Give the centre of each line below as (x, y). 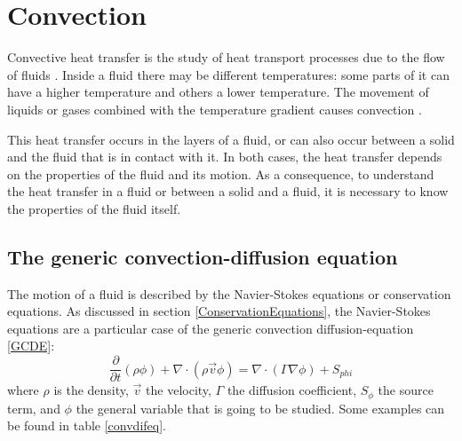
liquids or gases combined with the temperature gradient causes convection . (215, 109)
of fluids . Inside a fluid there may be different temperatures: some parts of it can (228, 74)
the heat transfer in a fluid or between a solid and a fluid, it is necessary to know (228, 191)
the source (406, 390)
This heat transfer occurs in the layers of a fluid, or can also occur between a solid (231, 139)
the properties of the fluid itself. (94, 208)
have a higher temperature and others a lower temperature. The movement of (218, 92)
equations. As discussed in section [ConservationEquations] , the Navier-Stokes (219, 311)
